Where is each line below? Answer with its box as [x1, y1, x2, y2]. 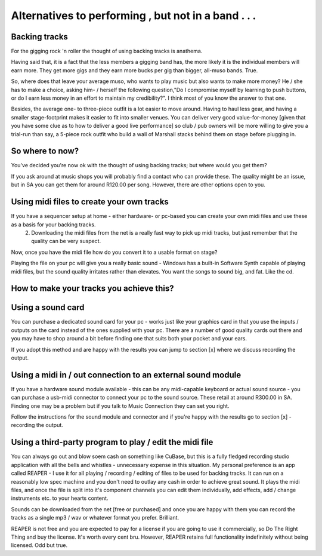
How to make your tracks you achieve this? [11, 284, 174, 294]
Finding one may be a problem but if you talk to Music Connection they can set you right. [11, 402, 230, 409]
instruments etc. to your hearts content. [11, 494, 109, 502]
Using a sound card [11, 302, 85, 313]
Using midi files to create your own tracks [11, 197, 169, 207]
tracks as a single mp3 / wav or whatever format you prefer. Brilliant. [11, 514, 179, 521]
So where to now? [11, 146, 79, 156]
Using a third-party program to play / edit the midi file [11, 437, 213, 447]
